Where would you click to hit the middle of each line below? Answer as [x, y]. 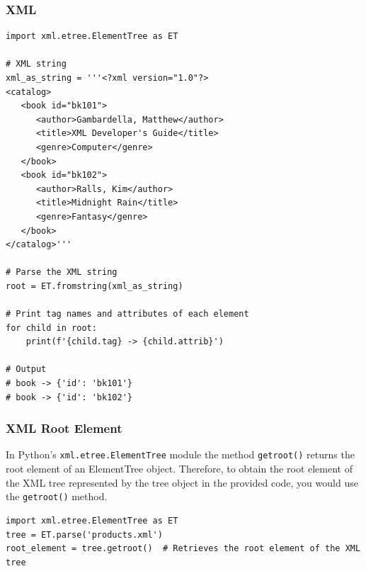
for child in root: [51, 328]
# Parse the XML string [62, 272]
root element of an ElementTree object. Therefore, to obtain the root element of [179, 469]
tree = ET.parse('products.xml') [84, 535]
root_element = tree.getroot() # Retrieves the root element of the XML [183, 549]
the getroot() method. [57, 496]
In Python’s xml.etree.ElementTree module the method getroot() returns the [180, 454]
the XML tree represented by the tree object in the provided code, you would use [182, 482]
